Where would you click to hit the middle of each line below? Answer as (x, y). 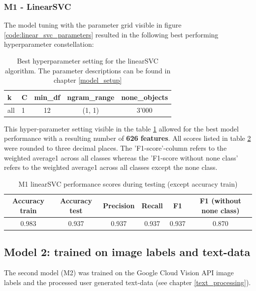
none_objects (145, 97)
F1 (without (221, 201)
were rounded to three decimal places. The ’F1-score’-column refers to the (115, 147)
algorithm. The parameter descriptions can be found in (88, 70)
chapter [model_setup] (88, 80)
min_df (47, 97)
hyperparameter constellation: (49, 44)
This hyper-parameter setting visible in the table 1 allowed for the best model (121, 128)
